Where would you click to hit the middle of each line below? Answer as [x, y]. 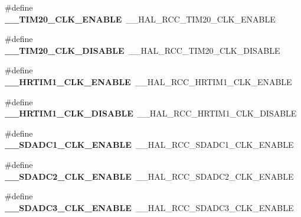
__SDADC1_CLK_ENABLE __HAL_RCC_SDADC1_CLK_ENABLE [149, 145]
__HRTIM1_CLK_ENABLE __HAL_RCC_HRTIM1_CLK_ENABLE [148, 81]
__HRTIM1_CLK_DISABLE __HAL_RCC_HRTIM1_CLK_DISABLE [151, 113]
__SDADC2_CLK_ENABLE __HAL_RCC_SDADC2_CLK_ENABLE [149, 176]
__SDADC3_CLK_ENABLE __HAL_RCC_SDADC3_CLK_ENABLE [149, 207]
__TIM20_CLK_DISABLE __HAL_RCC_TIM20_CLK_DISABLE [143, 50]
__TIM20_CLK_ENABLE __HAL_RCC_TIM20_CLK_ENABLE [140, 19]
